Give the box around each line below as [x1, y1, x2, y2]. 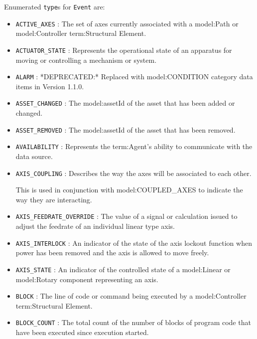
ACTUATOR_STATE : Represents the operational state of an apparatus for [15, 44, 232, 55]
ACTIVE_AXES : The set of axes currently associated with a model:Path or [15, 18, 239, 28]
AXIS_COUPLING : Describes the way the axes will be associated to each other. [15, 168, 252, 178]
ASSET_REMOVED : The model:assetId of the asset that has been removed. [15, 124, 236, 135]
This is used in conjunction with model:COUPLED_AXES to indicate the [15, 184, 243, 195]
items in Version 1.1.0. [15, 81, 84, 91]
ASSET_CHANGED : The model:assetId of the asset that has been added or [15, 98, 235, 108]
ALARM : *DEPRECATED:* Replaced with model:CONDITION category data [15, 71, 253, 82]
